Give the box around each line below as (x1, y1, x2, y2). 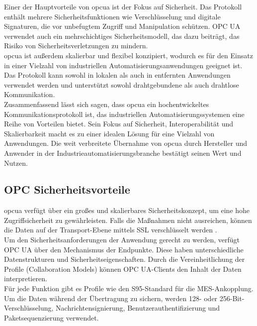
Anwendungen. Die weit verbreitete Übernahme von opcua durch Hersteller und (4, 138, 247, 148)
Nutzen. (4, 157, 28, 168)
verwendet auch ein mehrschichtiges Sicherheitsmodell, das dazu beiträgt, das (4, 30, 240, 41)
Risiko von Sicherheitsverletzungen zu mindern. (4, 40, 148, 51)
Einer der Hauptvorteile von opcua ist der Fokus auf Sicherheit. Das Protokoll (4, 1, 242, 11)
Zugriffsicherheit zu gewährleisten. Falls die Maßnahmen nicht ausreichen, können (4, 215, 252, 225)
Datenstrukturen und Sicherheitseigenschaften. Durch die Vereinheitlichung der (4, 254, 245, 264)
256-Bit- (219, 293, 245, 303)
